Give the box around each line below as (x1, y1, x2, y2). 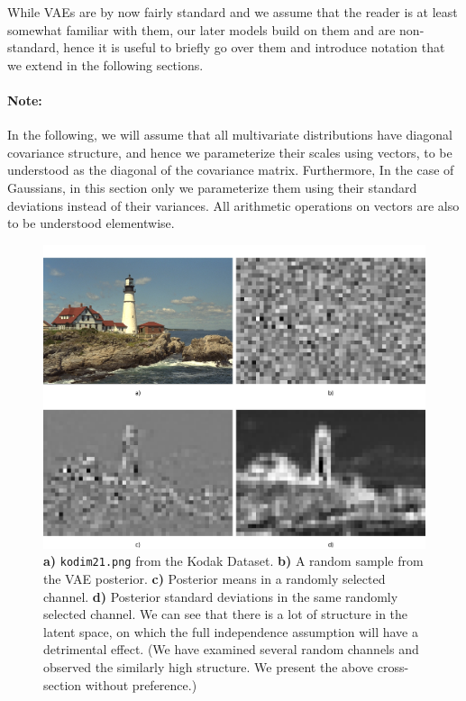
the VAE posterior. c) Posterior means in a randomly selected (43, 569, 386, 587)
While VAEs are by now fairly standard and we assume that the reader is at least (7, 3, 458, 21)
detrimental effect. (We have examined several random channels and (43, 640, 419, 659)
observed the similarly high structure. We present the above (43, 657, 374, 676)
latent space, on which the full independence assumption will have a (43, 622, 418, 641)
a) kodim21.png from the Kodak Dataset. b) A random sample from (43, 551, 424, 570)
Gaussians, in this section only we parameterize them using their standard (7, 178, 417, 196)
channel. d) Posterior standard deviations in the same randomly (43, 587, 398, 605)
